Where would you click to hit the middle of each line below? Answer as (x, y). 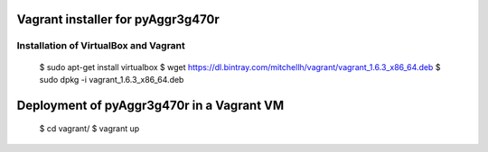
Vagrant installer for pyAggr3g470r (118, 19)
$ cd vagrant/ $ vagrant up (89, 129)
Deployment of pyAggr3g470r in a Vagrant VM (150, 105)
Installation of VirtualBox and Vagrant (101, 46)
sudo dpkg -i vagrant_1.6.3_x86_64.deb (112, 79)
